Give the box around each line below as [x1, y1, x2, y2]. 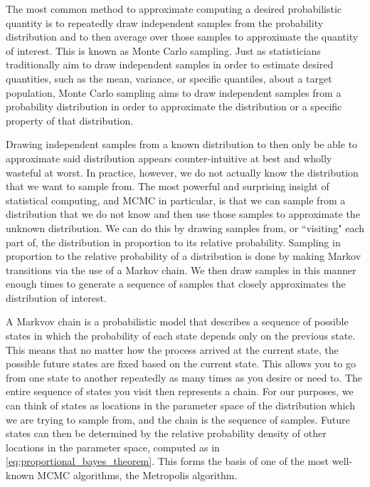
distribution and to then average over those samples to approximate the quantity [6, 29, 359, 44]
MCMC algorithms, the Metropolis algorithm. [37, 468, 238, 482]
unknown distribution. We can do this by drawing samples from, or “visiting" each [6, 220, 364, 235]
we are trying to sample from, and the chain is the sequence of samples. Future [6, 412, 350, 426]
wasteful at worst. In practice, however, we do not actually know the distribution [6, 164, 359, 179]
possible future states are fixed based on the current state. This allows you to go [6, 356, 356, 371]
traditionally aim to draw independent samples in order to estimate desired [6, 57, 334, 72]
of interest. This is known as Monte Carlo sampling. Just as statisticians [6, 43, 321, 58]
